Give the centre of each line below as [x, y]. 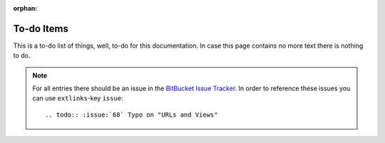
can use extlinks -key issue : [78, 98]
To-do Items [41, 28]
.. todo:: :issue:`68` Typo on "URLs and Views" [132, 115]
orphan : [25, 8]
